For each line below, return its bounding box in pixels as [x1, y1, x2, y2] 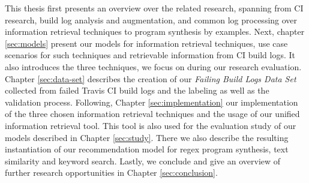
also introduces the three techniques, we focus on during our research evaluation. [5, 60, 302, 73]
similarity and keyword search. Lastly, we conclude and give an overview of [5, 154, 281, 167]
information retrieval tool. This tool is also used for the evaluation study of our [5, 119, 296, 131]
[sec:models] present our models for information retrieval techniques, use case [5, 37, 288, 49]
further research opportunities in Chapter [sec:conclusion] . [5, 166, 218, 179]
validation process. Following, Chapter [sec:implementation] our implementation [5, 95, 298, 108]
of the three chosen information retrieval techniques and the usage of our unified [5, 107, 300, 120]
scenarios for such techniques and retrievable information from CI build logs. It [5, 49, 296, 61]
